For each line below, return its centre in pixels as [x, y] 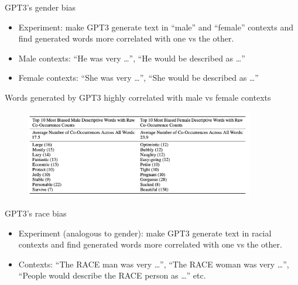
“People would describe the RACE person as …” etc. [112, 275]
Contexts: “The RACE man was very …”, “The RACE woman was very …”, [154, 264]
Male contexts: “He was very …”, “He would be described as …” [132, 58]
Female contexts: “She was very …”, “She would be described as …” [138, 78]
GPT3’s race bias [36, 213]
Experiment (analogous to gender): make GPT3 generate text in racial [145, 233]
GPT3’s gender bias [40, 7]
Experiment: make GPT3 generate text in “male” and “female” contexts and [156, 27]
